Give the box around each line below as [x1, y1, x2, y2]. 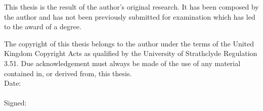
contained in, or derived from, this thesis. [4, 68, 132, 78]
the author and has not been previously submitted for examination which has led [4, 11, 255, 22]
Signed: [4, 97, 27, 108]
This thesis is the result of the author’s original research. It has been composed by [4, 2, 259, 12]
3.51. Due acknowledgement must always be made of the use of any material [4, 58, 241, 68]
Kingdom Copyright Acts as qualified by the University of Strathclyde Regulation [4, 48, 257, 59]
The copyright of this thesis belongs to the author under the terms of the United [4, 38, 254, 48]
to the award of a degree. [4, 21, 81, 32]
